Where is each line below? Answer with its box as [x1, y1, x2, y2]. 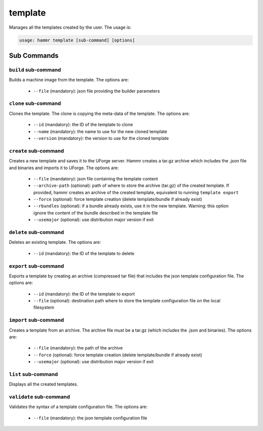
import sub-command [9, 317, 64, 324]
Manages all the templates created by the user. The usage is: [9, 24, 131, 30]
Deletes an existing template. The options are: [9, 239, 101, 245]
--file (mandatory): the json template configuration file [33, 415, 148, 421]
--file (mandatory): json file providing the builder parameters [33, 88, 160, 94]
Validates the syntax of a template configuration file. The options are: [9, 404, 148, 410]
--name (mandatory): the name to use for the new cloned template [33, 128, 168, 134]
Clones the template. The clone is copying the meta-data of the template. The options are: [9, 110, 190, 117]
